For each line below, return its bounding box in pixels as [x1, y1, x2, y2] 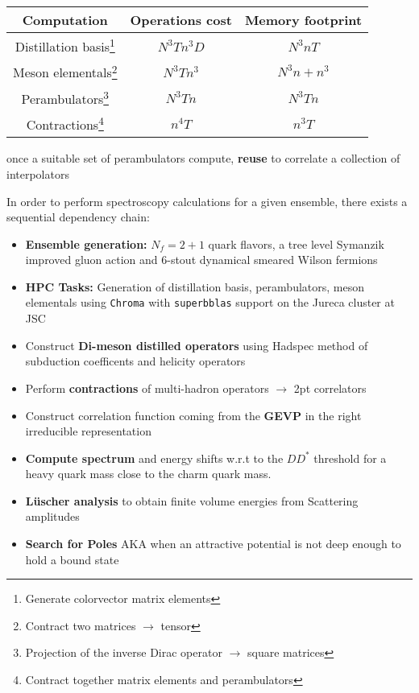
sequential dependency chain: [6, 208, 150, 225]
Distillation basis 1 [15, 35, 115, 56]
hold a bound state [25, 551, 119, 567]
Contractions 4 [26, 112, 104, 134]
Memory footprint [244, 10, 363, 29]
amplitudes [25, 508, 80, 525]
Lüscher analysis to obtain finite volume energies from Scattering [25, 492, 359, 509]
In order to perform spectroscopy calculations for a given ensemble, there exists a [6, 192, 408, 209]
